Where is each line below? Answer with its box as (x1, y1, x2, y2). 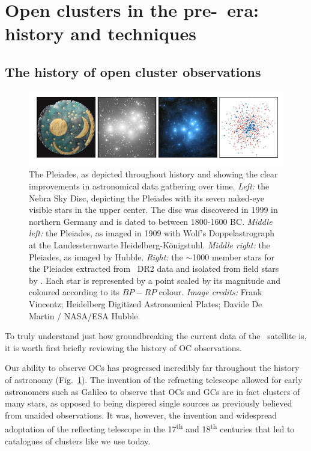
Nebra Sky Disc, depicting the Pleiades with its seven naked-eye (29, 191, 264, 204)
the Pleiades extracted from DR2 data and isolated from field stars (29, 262, 279, 275)
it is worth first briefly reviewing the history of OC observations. (5, 341, 242, 354)
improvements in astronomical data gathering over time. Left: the (29, 180, 270, 192)
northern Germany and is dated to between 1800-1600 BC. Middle (29, 215, 273, 227)
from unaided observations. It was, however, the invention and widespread (5, 408, 277, 421)
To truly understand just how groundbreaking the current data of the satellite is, (5, 330, 307, 342)
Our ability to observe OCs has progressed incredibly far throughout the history (5, 361, 300, 374)
